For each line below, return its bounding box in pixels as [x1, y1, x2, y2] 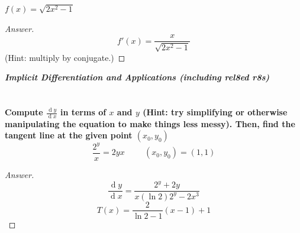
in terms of [60, 106, 107, 118]
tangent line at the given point [5, 129, 133, 141]
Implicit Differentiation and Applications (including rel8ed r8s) [5, 71, 270, 83]
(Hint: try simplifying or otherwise [143, 106, 288, 118]
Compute [5, 106, 43, 118]
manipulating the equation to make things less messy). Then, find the [5, 117, 295, 130]
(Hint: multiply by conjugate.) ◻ [5, 51, 125, 63]
